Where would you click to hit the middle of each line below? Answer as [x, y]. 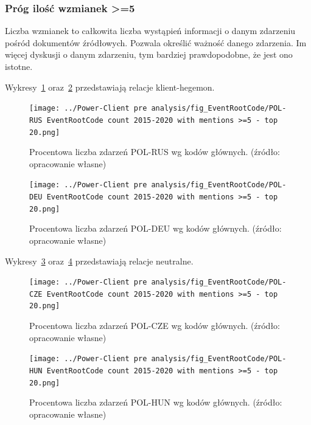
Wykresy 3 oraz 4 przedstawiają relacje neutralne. [99, 261]
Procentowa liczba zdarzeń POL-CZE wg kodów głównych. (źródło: [155, 326]
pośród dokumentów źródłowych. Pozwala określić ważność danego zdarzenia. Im [156, 42]
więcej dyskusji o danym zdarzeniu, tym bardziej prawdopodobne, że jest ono [149, 54]
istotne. [19, 66]
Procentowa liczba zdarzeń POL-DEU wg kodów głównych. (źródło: [155, 228]
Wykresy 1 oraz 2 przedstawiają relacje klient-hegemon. [110, 87]
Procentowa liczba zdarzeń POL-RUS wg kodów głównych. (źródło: [155, 152]
